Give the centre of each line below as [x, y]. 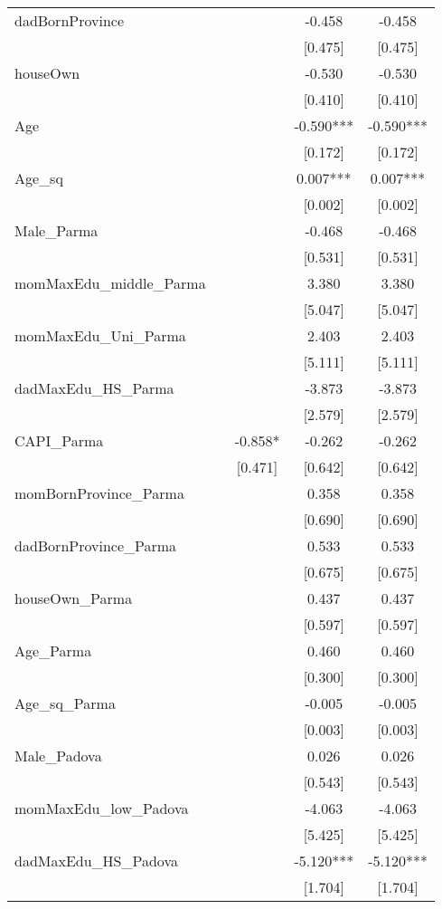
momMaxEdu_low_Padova [102, 808]
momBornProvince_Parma [99, 493]
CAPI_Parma [59, 440]
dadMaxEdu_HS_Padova [96, 861]
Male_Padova [58, 756]
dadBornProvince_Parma [96, 545]
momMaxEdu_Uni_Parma [100, 335]
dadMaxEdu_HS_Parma [94, 388]
